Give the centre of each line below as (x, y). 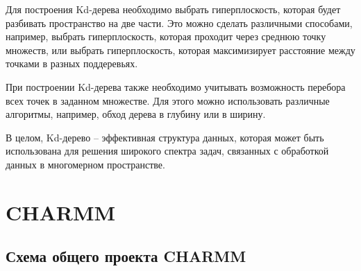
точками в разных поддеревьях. (72, 63)
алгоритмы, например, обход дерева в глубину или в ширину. (136, 114)
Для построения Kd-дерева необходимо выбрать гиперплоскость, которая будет (173, 9)
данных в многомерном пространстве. (85, 164)
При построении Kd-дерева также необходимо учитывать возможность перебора (176, 86)
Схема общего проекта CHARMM (126, 256)
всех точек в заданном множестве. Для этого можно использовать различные (168, 100)
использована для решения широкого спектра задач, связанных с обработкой (167, 151)
